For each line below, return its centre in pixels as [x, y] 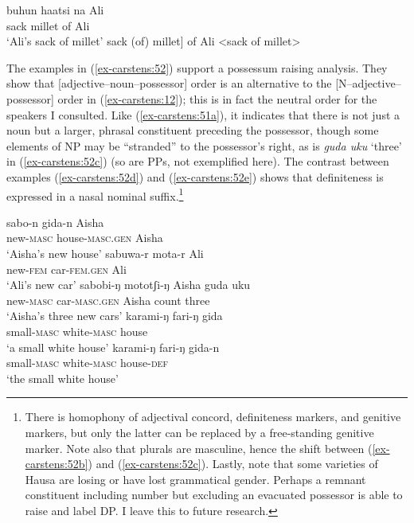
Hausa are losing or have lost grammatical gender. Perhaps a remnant [195, 479]
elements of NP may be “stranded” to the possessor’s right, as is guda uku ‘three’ [204, 145]
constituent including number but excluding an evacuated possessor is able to [214, 495]
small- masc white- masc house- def [87, 363]
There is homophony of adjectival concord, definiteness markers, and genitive [213, 417]
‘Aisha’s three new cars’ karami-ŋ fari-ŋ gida [115, 316]
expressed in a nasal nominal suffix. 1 [95, 194]
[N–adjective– [368, 83]
